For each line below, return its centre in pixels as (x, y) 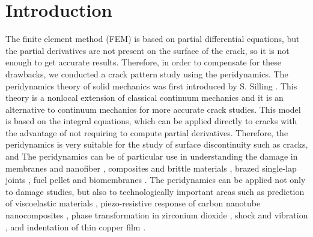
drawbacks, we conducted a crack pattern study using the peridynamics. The (147, 73)
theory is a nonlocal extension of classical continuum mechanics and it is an (144, 97)
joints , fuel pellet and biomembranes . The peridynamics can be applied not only (156, 180)
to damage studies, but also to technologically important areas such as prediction (155, 191)
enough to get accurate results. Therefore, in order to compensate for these (144, 62)
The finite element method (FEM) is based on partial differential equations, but (153, 39)
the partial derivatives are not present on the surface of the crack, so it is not (147, 50)
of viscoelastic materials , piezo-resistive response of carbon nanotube (133, 203)
